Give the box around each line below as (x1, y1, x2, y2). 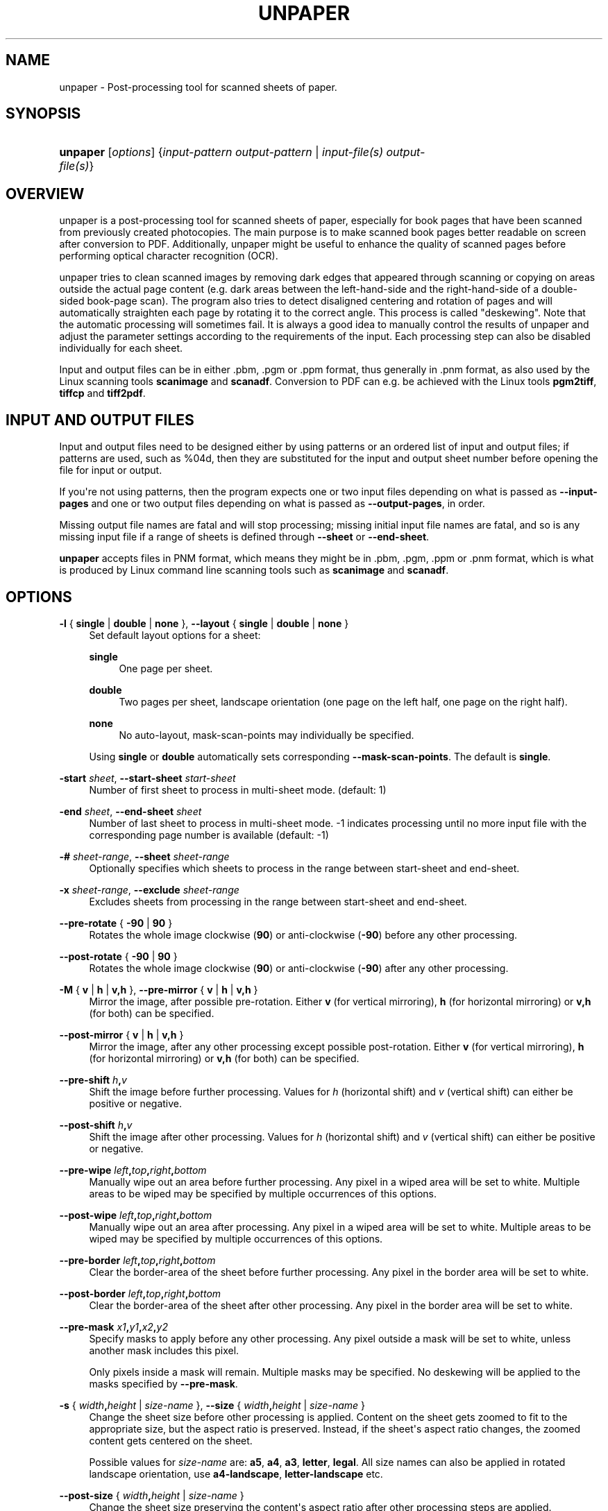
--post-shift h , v (59, 1118, 133, 1131)
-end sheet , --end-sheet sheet (59, 805, 202, 817)
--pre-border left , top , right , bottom (59, 1254, 216, 1266)
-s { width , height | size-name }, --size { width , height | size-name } (59, 1399, 365, 1411)
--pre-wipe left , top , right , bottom (59, 1163, 207, 1176)
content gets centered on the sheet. (89, 1434, 253, 1446)
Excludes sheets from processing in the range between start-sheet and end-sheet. (89, 895, 467, 907)
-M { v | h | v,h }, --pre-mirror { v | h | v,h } (59, 983, 258, 996)
